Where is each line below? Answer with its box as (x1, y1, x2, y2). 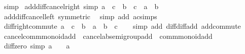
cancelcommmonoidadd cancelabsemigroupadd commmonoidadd (4, 30, 213, 41)
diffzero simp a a (4, 40, 70, 51)
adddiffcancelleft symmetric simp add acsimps (4, 11, 157, 21)
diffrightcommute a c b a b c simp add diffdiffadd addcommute (4, 21, 241, 31)
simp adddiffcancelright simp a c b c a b (4, 1, 159, 11)
